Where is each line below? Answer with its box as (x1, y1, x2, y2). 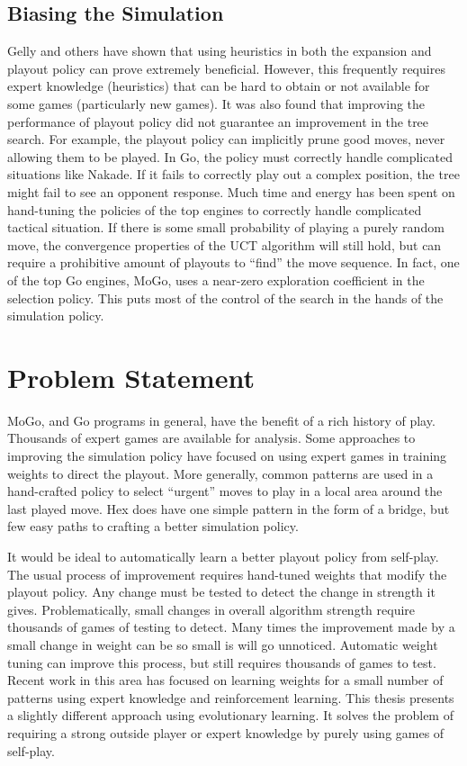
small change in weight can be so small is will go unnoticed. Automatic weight (7, 635, 438, 653)
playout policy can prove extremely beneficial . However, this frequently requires (7, 59, 445, 77)
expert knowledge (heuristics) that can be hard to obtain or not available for (7, 77, 430, 95)
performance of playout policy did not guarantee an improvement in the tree (7, 112, 429, 131)
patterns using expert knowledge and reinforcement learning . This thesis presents (7, 688, 454, 707)
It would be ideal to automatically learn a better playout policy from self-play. (7, 546, 439, 565)
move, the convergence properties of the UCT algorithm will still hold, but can (7, 235, 442, 254)
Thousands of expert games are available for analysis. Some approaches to (7, 428, 416, 447)
